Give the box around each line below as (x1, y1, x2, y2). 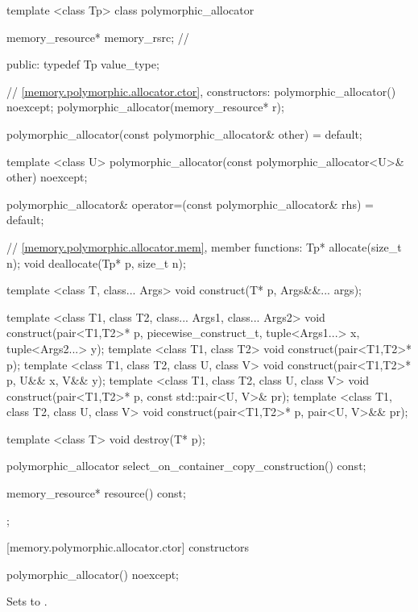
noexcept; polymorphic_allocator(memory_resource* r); (6, 98, 284, 115)
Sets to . (6, 593, 48, 610)
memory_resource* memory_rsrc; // (6, 28, 189, 45)
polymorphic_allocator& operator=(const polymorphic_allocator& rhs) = (6, 195, 374, 212)
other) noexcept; (6, 169, 88, 185)
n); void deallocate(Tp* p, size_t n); (6, 254, 186, 271)
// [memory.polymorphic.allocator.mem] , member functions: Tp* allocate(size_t (6, 238, 402, 255)
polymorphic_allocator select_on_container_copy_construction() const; (6, 457, 366, 474)
